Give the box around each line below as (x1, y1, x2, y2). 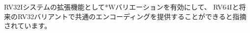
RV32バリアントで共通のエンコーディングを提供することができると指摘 (17, 11, 247, 21)
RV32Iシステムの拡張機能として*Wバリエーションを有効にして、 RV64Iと (4, 2, 239, 11)
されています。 (4, 21, 52, 31)
